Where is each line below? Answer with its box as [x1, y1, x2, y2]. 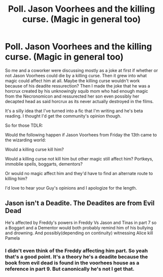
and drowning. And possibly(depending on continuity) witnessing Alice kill [5, 230, 153, 236]
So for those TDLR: [5, 122, 43, 128]
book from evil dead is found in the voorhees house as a [5, 259, 140, 266]
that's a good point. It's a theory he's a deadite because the [5, 253, 148, 260]
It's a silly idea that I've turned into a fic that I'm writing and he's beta [5, 108, 143, 114]
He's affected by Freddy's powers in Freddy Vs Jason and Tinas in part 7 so [5, 220, 157, 225]
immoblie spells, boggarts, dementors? [5, 161, 83, 167]
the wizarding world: [5, 137, 46, 143]
